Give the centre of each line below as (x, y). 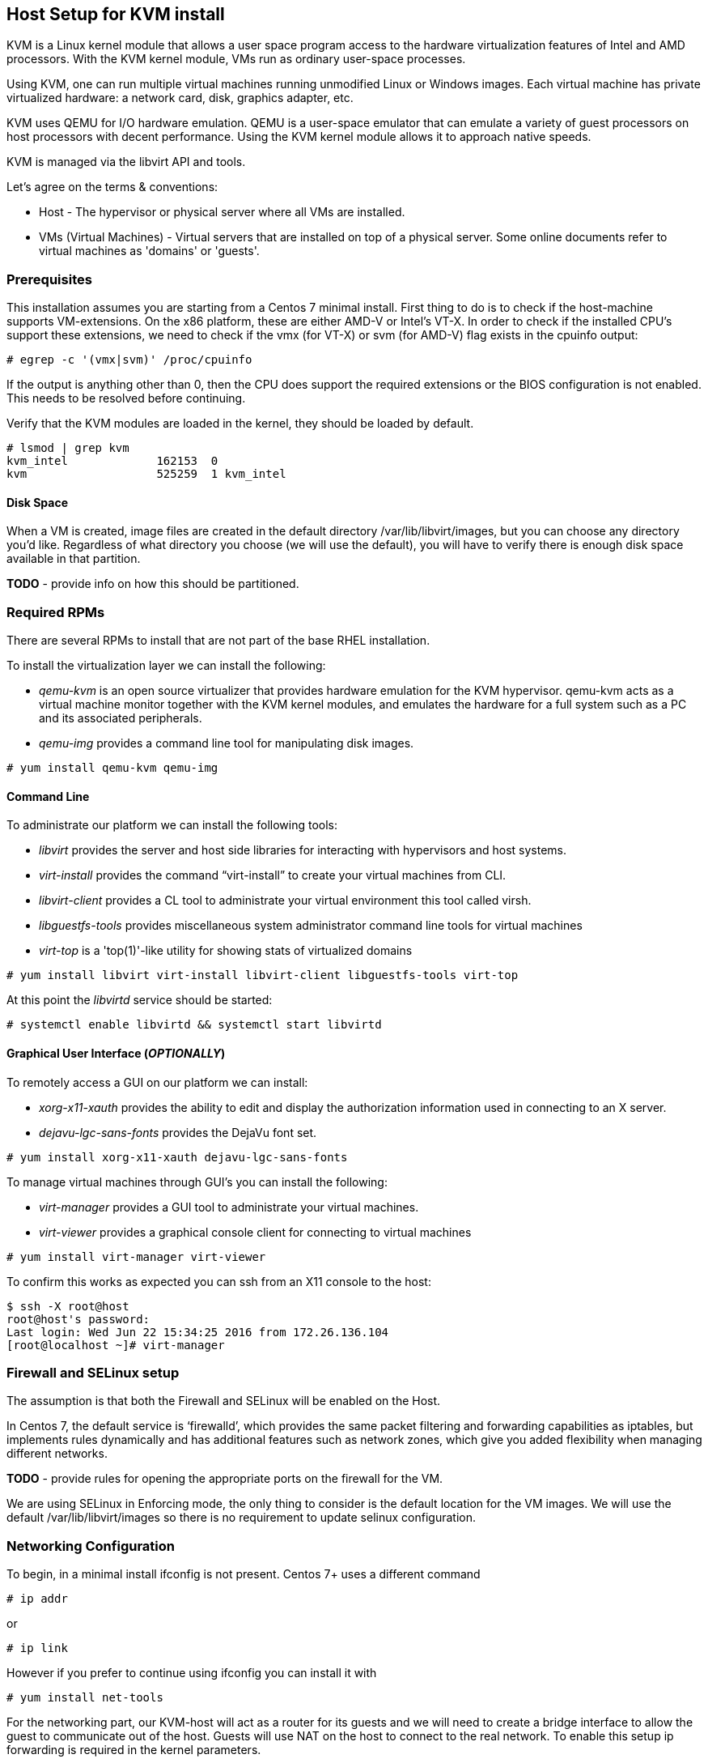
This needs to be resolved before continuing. (126, 398)
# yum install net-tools (85, 1698)
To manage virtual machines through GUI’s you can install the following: (197, 1182)
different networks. (57, 1454)
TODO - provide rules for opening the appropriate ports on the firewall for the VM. (225, 1479)
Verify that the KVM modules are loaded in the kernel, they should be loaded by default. (240, 424)
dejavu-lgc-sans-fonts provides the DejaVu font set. (178, 1132)
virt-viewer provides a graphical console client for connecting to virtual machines (255, 1232)
